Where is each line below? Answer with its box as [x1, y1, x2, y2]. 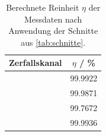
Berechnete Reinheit [6, 1, 79, 13]
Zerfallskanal [9, 56, 62, 69]
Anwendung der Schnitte [8, 24, 98, 37]
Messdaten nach [24, 12, 82, 25]
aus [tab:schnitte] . [21, 36, 86, 48]
